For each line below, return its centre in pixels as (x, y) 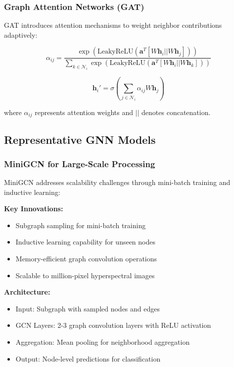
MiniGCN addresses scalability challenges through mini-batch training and (117, 182)
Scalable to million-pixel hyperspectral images (85, 275)
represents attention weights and (84, 112)
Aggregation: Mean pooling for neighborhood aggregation (103, 342)
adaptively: (21, 34)
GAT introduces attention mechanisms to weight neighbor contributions (113, 25)
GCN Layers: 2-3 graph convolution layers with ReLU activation (113, 325)
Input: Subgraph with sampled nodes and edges (88, 308)
